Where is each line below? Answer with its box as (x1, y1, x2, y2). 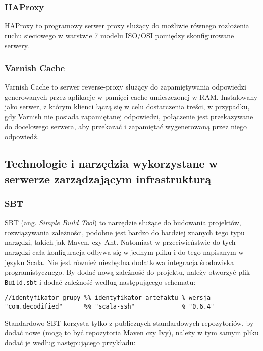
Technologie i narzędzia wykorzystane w (5, 156, 218, 171)
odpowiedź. (5, 131, 39, 142)
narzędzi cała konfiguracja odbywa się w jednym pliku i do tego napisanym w (5, 246, 244, 257)
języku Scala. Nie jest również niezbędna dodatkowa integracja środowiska (5, 256, 234, 267)
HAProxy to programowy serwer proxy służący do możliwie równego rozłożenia (5, 20, 249, 31)
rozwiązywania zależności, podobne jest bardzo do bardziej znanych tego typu (5, 227, 245, 237)
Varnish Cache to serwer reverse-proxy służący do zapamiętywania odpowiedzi (5, 81, 246, 92)
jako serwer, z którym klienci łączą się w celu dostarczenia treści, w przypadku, (5, 101, 250, 112)
